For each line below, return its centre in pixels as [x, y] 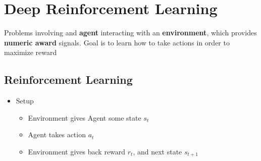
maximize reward [31, 52]
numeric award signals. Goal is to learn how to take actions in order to [117, 42]
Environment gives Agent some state [85, 117]
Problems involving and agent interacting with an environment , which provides [130, 33]
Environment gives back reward [77, 151]
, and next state [158, 151]
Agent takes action [57, 135]
